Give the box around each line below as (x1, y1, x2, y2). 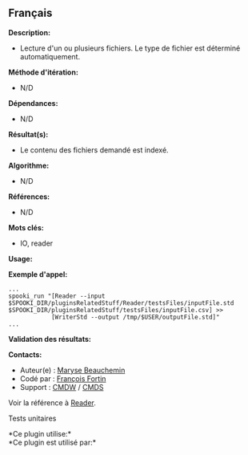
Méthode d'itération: (8, 67, 78, 77)
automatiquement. (19, 51, 81, 61)
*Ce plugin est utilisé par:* (8, 437, 97, 447)
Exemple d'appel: (8, 269, 68, 279)
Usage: (8, 254, 34, 263)
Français (8, 6, 53, 20)
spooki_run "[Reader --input (8, 292, 106, 300)
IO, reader (19, 238, 54, 248)
